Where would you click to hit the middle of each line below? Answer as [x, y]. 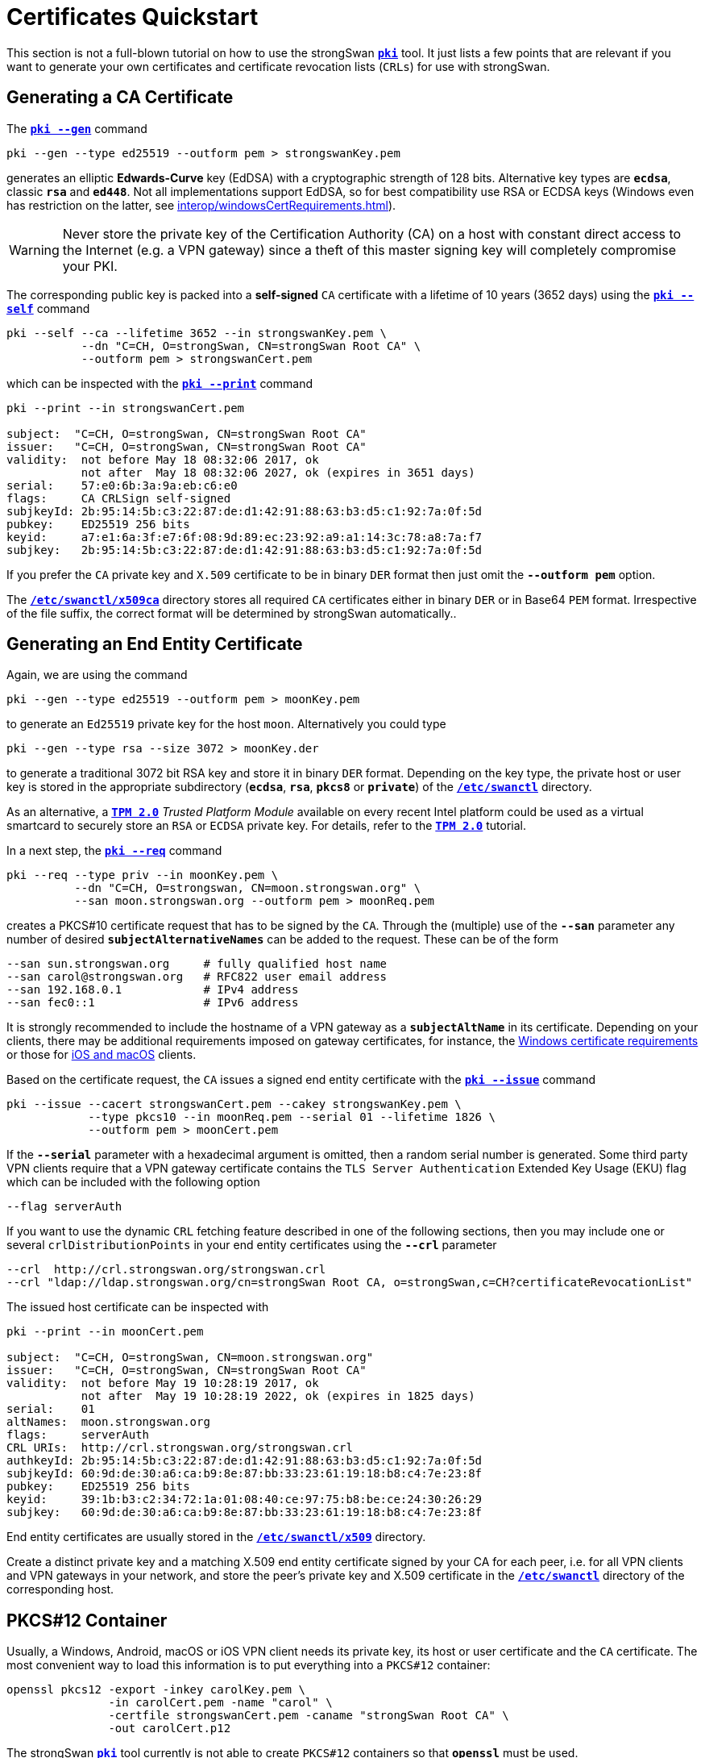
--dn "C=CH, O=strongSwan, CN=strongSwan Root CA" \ [251, 346]
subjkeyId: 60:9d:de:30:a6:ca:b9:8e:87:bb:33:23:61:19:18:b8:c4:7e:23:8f [245, 1474]
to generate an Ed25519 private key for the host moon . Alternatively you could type [226, 724]
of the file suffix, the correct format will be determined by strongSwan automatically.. [232, 613]
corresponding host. [60, 1589]
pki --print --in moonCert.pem [105, 1332]
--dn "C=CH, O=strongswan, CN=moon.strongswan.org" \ [248, 888]
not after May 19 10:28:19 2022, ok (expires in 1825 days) [278, 1396]
